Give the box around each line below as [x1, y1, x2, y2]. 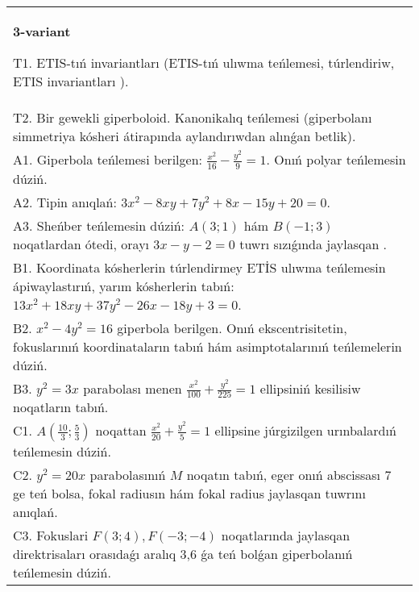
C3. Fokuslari [13, 526, 89, 545]
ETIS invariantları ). [13, 72, 129, 90]
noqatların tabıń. [13, 398, 109, 417]
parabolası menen [83, 378, 182, 398]
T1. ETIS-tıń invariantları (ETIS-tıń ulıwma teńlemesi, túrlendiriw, [13, 53, 395, 72]
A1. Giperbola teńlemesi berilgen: [13, 150, 202, 169]
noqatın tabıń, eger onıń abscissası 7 [186, 465, 392, 485]
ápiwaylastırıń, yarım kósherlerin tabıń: [13, 276, 234, 295]
